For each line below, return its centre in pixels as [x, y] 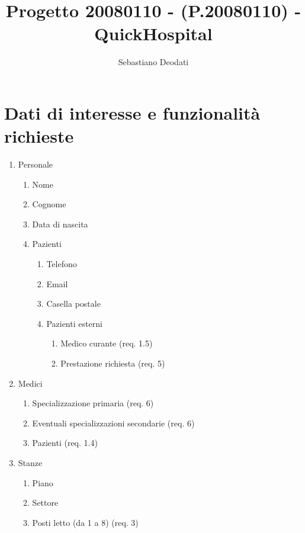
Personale [36, 164]
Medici [30, 383]
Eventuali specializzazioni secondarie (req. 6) [113, 423]
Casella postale [73, 304]
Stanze [30, 462]
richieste [39, 136]
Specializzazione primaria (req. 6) [93, 403]
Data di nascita [60, 224]
